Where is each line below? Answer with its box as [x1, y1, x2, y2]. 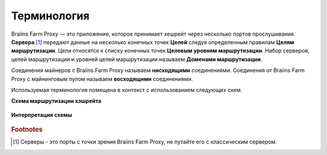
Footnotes [11, 125, 43, 134]
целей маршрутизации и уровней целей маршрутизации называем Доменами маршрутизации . [11, 55, 263, 63]
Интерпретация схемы [11, 111, 73, 118]
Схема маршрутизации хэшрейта [11, 97, 102, 105]
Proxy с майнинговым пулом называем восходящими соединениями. [11, 75, 193, 82]
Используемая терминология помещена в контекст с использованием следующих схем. [11, 86, 242, 93]
